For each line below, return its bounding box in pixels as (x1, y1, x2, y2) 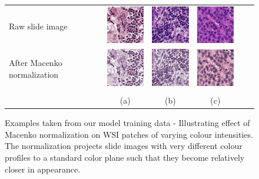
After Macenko (9, 57, 62, 69)
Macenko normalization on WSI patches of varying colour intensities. (5, 128, 253, 140)
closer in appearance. (5, 163, 81, 175)
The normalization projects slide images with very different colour (5, 140, 243, 152)
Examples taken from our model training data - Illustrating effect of (5, 117, 250, 129)
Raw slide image (9, 19, 68, 32)
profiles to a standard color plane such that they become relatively (5, 151, 245, 163)
